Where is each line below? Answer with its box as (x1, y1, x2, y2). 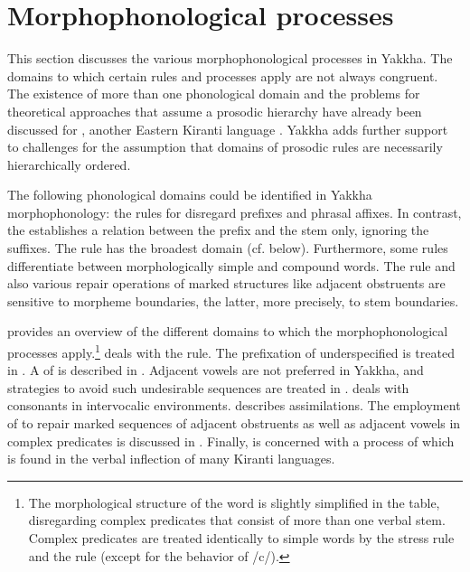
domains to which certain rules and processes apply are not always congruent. (7, 66, 438, 85)
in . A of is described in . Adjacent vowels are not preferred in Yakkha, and (7, 361, 424, 380)
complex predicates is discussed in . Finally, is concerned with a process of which (7, 431, 455, 450)
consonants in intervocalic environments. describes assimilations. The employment (7, 396, 461, 415)
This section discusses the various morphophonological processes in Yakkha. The (7, 49, 453, 68)
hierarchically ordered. (7, 155, 131, 173)
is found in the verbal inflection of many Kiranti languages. (7, 449, 335, 468)
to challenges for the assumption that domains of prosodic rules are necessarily (7, 137, 443, 156)
